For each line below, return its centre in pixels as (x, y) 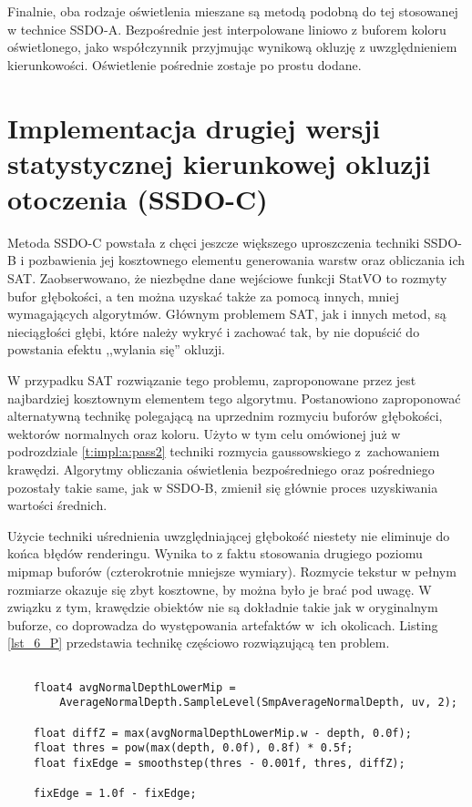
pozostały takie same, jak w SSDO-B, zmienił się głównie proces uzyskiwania (223, 487)
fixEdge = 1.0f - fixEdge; (115, 794)
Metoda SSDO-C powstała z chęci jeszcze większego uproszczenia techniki (214, 242)
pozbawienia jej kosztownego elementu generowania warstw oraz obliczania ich (247, 260)
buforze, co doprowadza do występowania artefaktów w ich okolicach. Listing (223, 624)
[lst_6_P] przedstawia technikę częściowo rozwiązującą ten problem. (199, 643)
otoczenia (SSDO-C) (138, 198)
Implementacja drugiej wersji (194, 127)
